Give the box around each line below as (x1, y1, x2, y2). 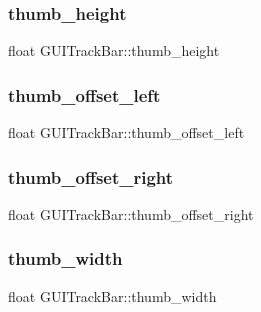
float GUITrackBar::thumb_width (8, 285, 217, 306)
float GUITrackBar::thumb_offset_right (8, 203, 254, 224)
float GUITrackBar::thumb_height (8, 40, 220, 61)
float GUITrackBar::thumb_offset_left (8, 122, 245, 143)
